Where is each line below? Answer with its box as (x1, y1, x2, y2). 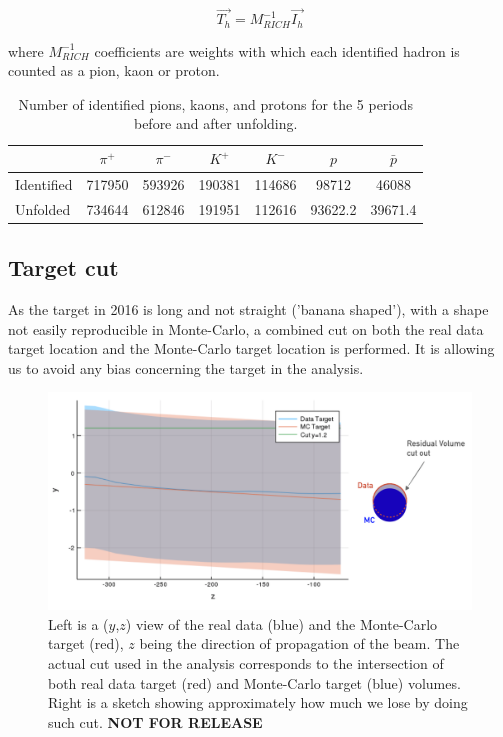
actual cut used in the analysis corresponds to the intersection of (48, 652, 444, 673)
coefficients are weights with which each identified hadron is (94, 40, 460, 61)
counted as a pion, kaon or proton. (8, 60, 220, 81)
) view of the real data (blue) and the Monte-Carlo (125, 613, 438, 634)
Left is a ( (48, 613, 109, 634)
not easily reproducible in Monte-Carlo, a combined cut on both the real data (8, 318, 484, 339)
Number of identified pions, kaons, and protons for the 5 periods (18, 93, 413, 114)
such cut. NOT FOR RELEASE (48, 711, 263, 732)
